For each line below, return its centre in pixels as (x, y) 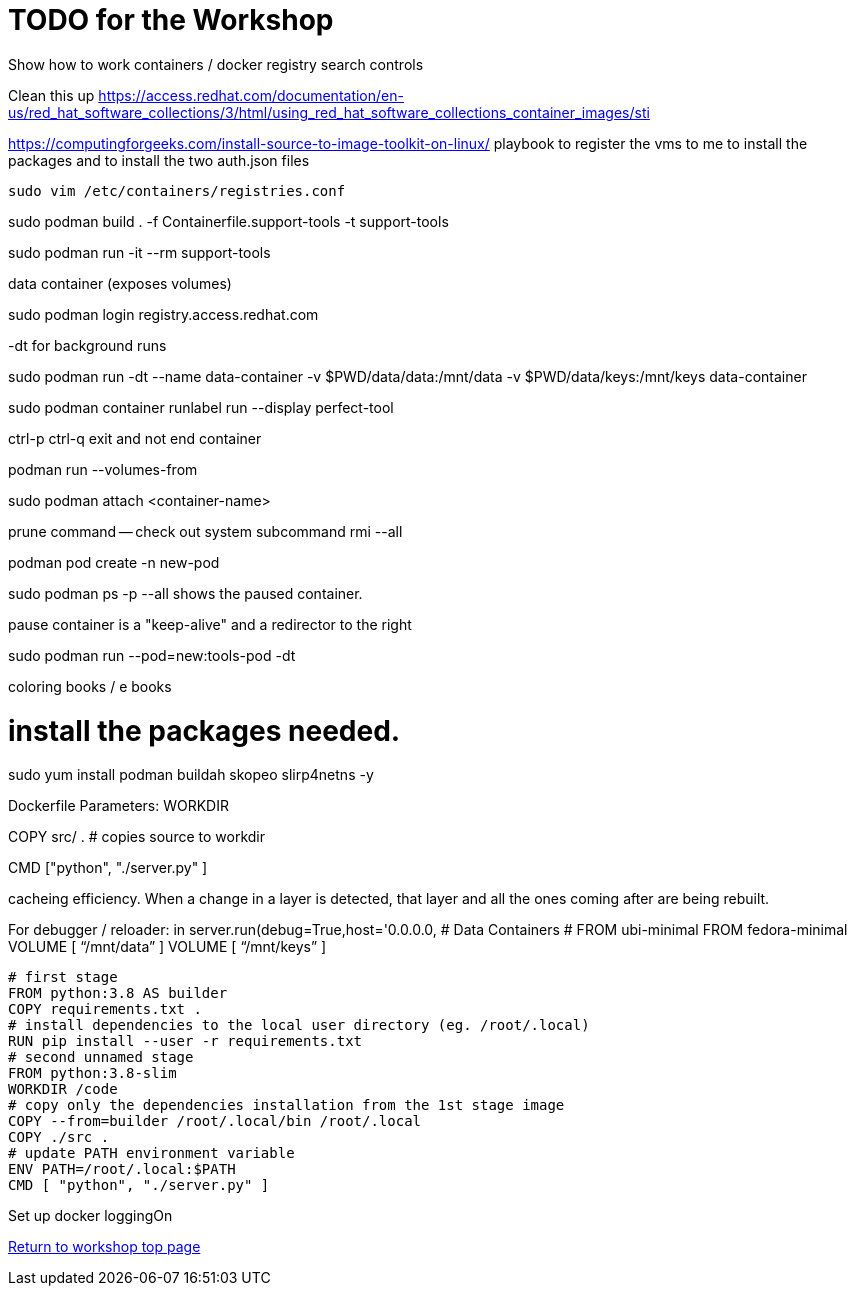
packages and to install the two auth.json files (159, 160)
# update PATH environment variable (151, 1153)
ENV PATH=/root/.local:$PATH (122, 1169)
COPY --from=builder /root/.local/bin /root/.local (215, 1121)
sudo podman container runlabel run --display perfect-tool (201, 407)
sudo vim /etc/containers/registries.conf (177, 190)
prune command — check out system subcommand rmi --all (205, 531)
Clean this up (51, 95)
